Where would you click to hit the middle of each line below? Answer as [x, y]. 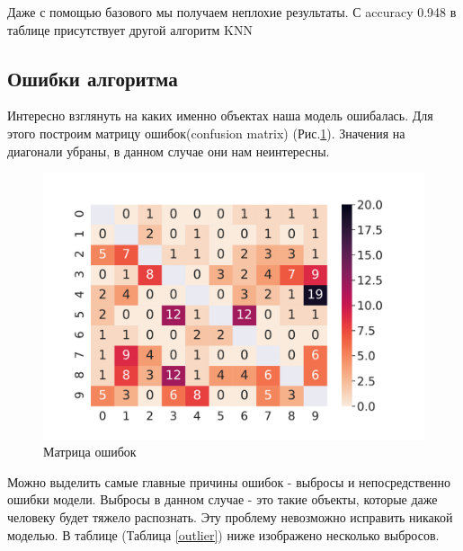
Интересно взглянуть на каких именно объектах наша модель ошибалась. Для [220, 116]
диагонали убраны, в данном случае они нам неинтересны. [169, 151]
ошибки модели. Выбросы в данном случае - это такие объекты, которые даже [223, 499]
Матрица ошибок [90, 452]
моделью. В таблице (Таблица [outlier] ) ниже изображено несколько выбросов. [223, 534]
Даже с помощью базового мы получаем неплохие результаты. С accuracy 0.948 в [232, 12]
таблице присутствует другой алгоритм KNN [130, 29]
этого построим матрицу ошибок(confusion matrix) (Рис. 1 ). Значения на [206, 133]
